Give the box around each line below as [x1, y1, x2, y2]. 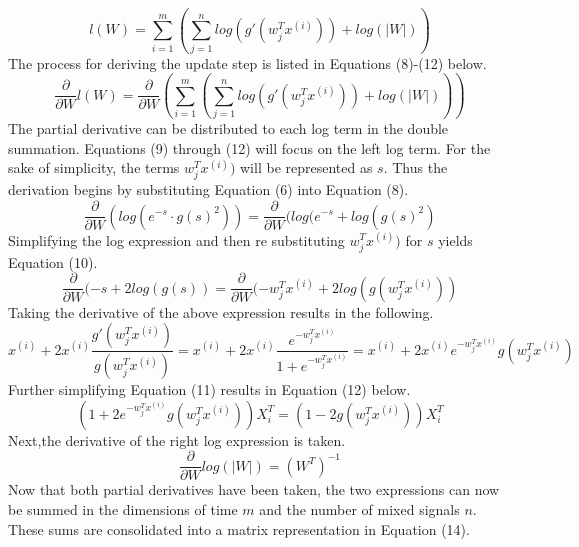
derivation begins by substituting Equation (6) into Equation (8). [8, 179, 409, 200]
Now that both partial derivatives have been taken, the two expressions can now [8, 479, 500, 500]
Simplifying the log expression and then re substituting [8, 229, 345, 250]
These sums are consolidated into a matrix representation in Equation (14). [8, 518, 470, 539]
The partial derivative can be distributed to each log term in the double [8, 118, 449, 139]
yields [438, 229, 473, 250]
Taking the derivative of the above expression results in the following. [8, 301, 434, 322]
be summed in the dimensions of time [8, 499, 238, 520]
